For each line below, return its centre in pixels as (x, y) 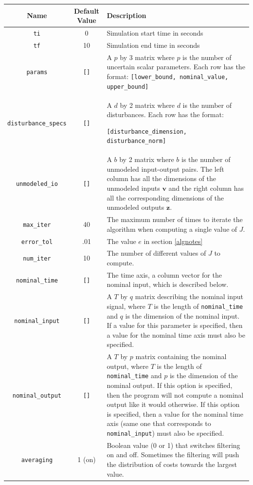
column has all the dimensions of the (161, 178)
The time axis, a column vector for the (164, 274)
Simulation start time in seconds (155, 32)
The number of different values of (156, 253)
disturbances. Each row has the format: (165, 114)
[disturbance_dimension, (147, 131)
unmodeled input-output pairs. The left (165, 169)
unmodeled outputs (136, 207)
